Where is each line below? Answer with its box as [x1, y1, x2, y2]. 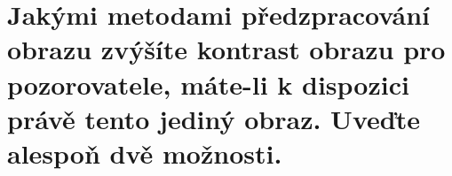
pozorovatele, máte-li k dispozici [7, 65, 409, 102]
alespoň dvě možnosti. [7, 134, 282, 171]
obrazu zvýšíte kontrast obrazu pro [7, 31, 446, 67]
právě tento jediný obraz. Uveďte [7, 100, 420, 136]
